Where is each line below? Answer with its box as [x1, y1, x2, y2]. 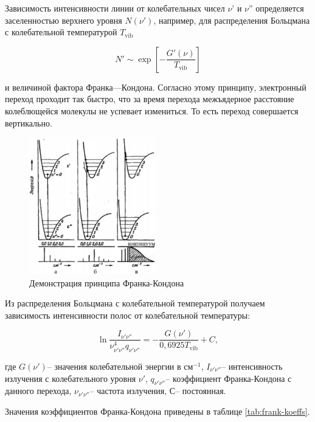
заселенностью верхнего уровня [5, 13, 122, 26]
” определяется [248, 2, 304, 14]
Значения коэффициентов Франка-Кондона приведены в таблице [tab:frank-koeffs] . [5, 404, 310, 417]
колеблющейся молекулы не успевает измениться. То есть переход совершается [5, 104, 299, 117]
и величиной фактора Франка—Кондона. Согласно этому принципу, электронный [5, 80, 306, 93]
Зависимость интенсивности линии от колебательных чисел [5, 2, 225, 14]
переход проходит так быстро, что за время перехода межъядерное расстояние [5, 92, 294, 105]
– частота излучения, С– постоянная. [89, 384, 226, 397]
